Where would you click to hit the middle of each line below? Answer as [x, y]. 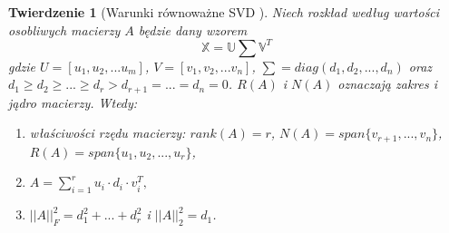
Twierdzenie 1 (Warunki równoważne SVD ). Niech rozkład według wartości [224, 12]
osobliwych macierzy [64, 29]
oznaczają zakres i [388, 84]
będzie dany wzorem [193, 29]
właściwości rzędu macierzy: [107, 133]
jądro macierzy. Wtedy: [73, 102]
